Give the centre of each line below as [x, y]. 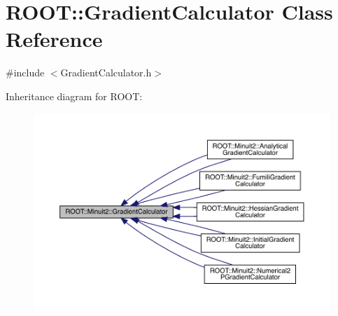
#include [25, 73]
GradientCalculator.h [106, 73]
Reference [54, 39]
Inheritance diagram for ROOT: [74, 96]
